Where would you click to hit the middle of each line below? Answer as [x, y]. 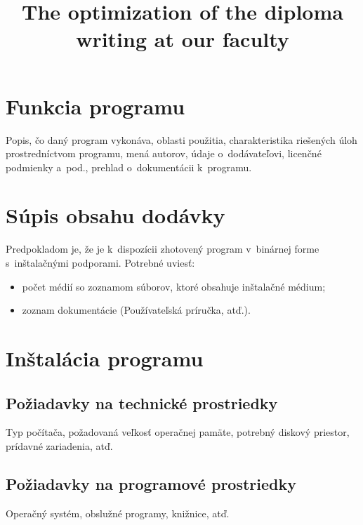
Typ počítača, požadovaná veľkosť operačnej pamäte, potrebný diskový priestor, [178, 432]
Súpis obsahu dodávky [115, 215]
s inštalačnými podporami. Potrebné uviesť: [100, 262]
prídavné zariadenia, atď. [59, 445]
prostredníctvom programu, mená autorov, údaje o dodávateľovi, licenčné [164, 153]
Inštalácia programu [105, 358]
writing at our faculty [183, 39]
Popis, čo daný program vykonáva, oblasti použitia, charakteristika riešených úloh [181, 139]
